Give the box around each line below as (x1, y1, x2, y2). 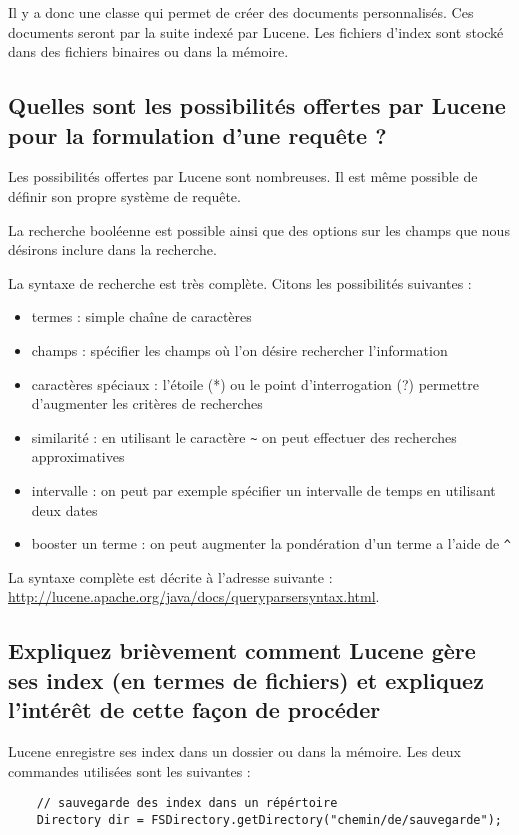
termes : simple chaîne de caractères (31, 306, 252, 327)
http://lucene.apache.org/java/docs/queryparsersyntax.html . (8, 586, 380, 607)
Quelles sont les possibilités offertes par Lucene (8, 90, 506, 121)
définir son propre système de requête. (8, 185, 241, 206)
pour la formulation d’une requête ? (8, 119, 387, 150)
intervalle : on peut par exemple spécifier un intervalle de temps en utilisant (31, 479, 496, 500)
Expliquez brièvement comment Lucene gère (8, 635, 476, 666)
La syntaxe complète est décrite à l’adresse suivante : (8, 566, 333, 587)
